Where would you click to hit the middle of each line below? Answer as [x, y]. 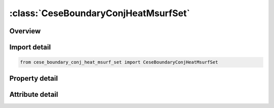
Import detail [30, 47]
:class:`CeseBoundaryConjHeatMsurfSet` [100, 13]
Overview [25, 31]
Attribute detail [34, 94]
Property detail [34, 78]
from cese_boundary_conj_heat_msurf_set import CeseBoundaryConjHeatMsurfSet [119, 62]
